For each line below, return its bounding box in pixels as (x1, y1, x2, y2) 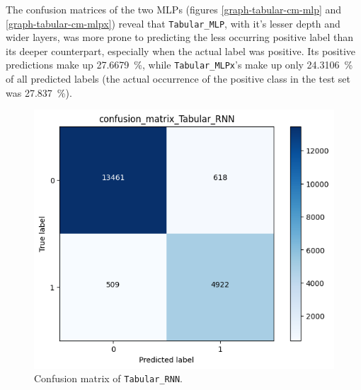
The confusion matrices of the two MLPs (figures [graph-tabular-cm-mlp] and (6, 2, 342, 16)
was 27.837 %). (6, 85, 72, 100)
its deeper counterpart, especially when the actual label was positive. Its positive (6, 43, 356, 58)
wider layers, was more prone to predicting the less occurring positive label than (6, 30, 354, 45)
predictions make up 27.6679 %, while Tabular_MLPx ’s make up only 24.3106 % (6, 57, 353, 72)
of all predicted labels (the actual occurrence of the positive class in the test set (6, 71, 351, 86)
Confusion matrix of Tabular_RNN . (34, 371, 183, 386)
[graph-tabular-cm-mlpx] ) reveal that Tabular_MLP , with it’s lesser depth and (6, 16, 340, 30)
